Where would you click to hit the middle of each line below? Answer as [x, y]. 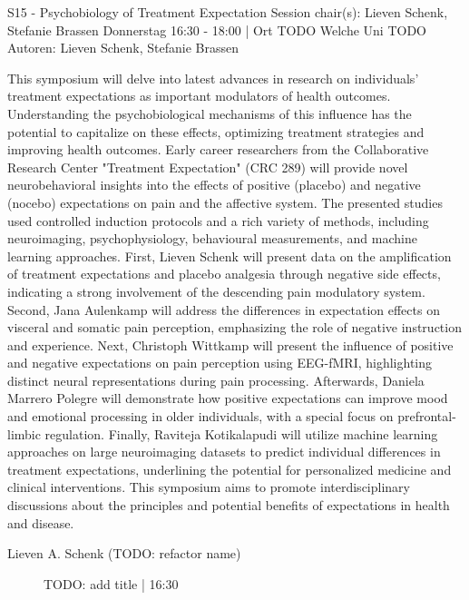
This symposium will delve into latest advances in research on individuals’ [213, 78]
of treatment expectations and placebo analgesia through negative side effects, [224, 274]
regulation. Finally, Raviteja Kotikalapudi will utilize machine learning [241, 433]
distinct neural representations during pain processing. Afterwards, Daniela [216, 380]
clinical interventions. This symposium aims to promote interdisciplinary [209, 487]
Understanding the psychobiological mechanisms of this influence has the [210, 113]
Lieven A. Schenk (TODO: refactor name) [124, 553]
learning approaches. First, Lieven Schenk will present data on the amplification [230, 256]
